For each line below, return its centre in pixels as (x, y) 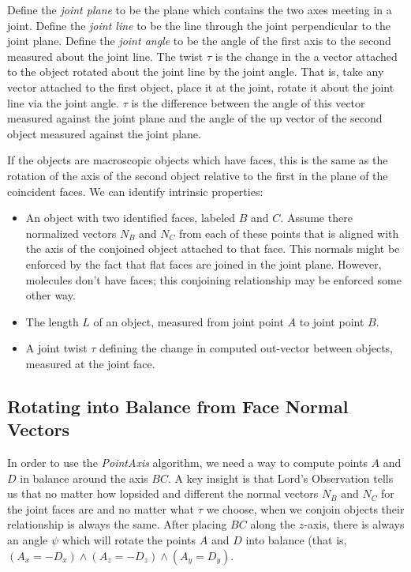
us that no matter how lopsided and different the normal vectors (163, 493)
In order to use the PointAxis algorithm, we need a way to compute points (187, 463)
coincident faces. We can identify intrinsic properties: (135, 191)
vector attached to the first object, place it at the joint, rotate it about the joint (201, 87)
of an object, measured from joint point (189, 321)
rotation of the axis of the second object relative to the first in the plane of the (198, 175)
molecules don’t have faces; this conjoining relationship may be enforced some (213, 279)
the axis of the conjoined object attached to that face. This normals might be (213, 248)
